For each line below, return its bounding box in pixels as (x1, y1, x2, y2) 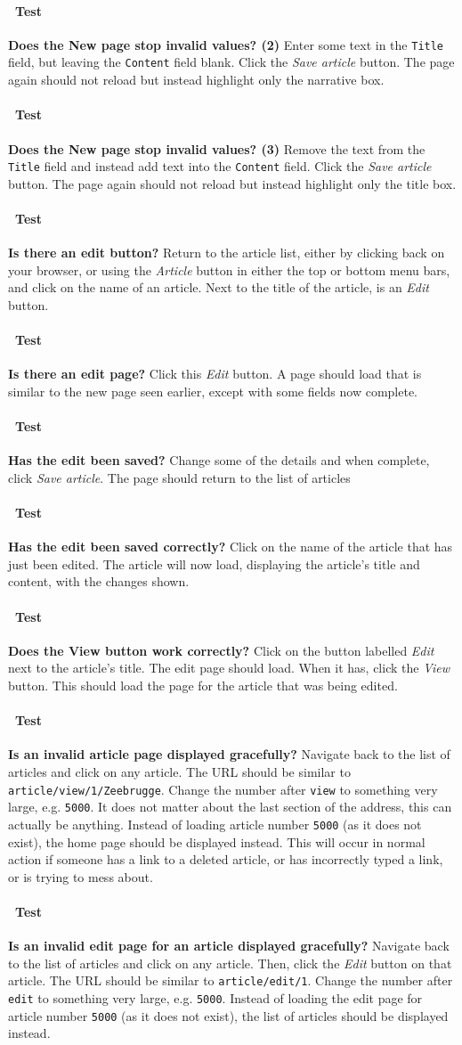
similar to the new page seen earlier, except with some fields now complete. (8, 381, 418, 400)
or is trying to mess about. (8, 867, 153, 886)
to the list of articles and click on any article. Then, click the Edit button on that (8, 953, 452, 972)
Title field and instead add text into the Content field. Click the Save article (8, 157, 432, 176)
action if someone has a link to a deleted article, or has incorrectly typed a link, (8, 850, 443, 869)
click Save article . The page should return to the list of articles (8, 468, 351, 486)
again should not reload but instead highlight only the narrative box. (8, 70, 385, 89)
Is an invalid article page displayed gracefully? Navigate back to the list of (8, 745, 450, 763)
